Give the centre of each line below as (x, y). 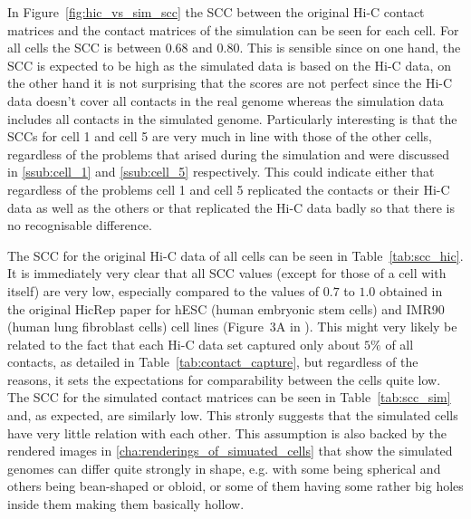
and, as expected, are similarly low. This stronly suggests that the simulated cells (233, 415)
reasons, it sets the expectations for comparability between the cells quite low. (224, 379)
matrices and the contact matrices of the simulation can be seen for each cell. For (233, 29)
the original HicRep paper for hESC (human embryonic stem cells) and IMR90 (226, 308)
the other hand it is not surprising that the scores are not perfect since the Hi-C (230, 83)
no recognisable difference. (80, 225)
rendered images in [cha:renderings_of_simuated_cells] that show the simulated (230, 451)
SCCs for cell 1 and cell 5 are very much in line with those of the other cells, (220, 136)
